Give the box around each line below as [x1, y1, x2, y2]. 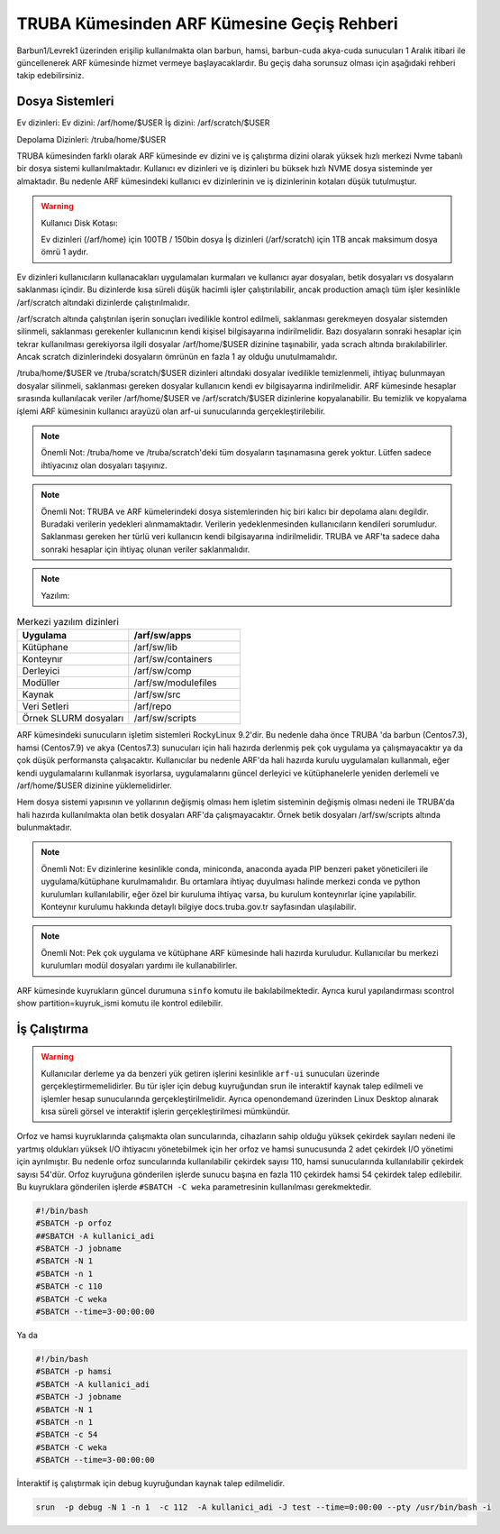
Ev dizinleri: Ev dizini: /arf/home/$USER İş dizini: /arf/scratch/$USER [16, 117, 270, 128]
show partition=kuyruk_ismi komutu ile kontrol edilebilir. [16, 997, 223, 1008]
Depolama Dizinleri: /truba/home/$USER [16, 133, 167, 144]
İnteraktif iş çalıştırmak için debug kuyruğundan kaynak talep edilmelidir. [16, 1478, 286, 1489]
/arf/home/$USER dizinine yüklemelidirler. [16, 780, 173, 791]
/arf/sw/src [133, 688, 181, 701]
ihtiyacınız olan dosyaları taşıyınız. [41, 460, 168, 471]
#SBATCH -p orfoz [35, 1218, 113, 1228]
